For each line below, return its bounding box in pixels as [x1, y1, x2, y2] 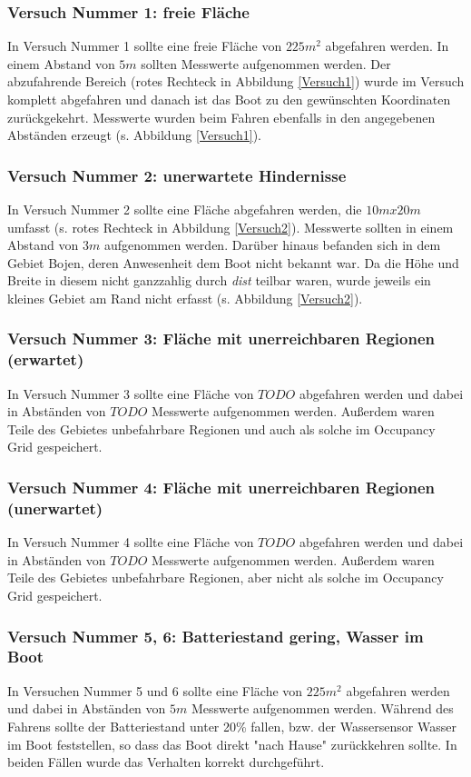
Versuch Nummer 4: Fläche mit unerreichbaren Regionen [7, 476, 435, 498]
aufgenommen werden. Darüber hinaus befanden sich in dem [103, 235, 441, 254]
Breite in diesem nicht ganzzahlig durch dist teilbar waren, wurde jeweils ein [7, 271, 431, 290]
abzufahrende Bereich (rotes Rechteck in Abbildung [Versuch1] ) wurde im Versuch [7, 72, 465, 91]
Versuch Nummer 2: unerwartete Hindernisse [7, 164, 347, 186]
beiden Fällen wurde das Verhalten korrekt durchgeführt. [7, 752, 325, 772]
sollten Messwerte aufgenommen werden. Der [141, 54, 391, 73]
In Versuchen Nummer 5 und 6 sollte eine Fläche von [7, 681, 303, 700]
